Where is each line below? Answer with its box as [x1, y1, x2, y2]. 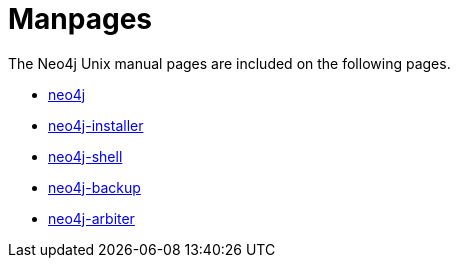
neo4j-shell [48, 147, 123, 165]
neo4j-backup [48, 178, 141, 196]
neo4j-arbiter [48, 209, 135, 227]
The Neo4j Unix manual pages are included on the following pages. [8, 54, 451, 72]
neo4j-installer [48, 116, 144, 134]
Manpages [8, 2, 153, 36]
